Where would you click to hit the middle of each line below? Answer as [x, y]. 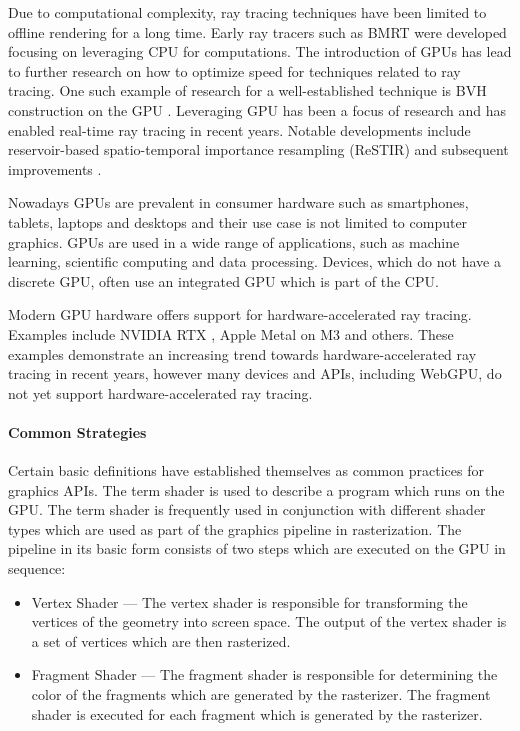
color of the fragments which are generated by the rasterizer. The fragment [261, 694]
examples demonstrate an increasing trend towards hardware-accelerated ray [242, 353]
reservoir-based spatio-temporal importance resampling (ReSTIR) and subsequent [258, 149]
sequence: [37, 568]
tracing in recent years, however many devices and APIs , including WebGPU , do [255, 373]
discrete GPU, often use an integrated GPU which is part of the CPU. [223, 280]
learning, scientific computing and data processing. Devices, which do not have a [254, 261]
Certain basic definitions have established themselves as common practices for [246, 470]
